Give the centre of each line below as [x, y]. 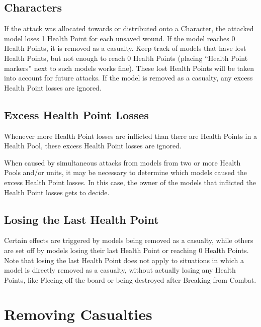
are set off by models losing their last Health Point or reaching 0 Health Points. [126, 250]
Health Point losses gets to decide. [57, 192]
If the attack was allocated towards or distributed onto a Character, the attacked [129, 28]
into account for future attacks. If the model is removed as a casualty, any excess [128, 78]
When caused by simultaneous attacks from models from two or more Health [122, 162]
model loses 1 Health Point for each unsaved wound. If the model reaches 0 [120, 38]
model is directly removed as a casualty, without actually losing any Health [120, 270]
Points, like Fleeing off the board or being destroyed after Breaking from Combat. [130, 279]
